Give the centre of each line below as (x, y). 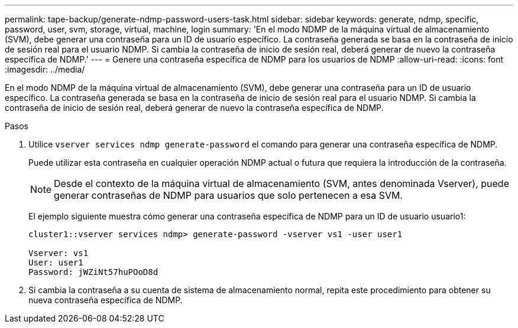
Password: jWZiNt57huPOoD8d (93, 272)
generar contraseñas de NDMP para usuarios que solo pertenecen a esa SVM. (229, 195)
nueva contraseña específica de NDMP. (106, 300)
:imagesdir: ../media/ (45, 69)
